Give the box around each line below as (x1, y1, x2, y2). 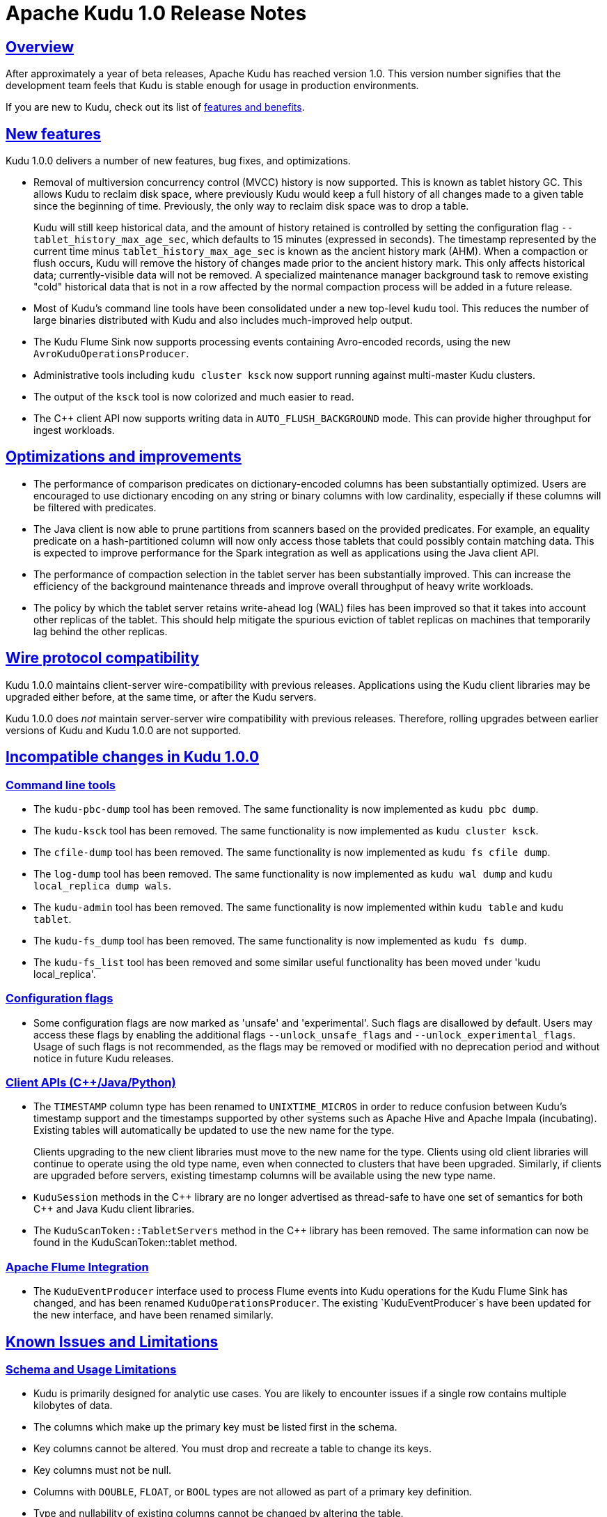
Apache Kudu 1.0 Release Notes (6, 1, 307, 25)
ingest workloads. (33, 424, 115, 437)
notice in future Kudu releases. (33, 1052, 174, 1064)
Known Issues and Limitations (6, 1332, 219, 1351)
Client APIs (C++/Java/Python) (6, 1075, 176, 1090)
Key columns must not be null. (33, 1464, 172, 1477)
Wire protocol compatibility (6, 649, 199, 667)
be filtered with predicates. (33, 501, 157, 513)
